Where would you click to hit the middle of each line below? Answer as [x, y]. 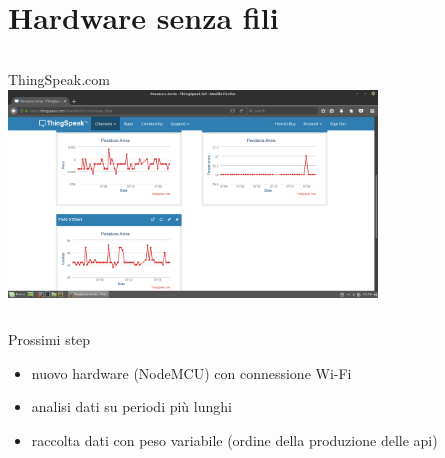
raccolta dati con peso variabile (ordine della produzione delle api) [234, 439]
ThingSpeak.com [59, 79]
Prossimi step [49, 339]
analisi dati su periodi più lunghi [131, 406]
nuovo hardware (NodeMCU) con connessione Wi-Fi [191, 372]
